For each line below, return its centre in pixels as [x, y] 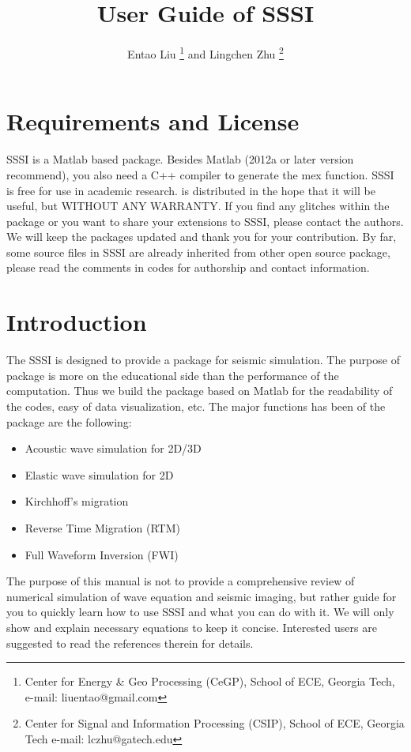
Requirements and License [153, 121]
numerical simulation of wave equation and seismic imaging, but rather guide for [202, 596]
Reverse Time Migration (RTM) [102, 527]
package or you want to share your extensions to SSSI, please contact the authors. [205, 221]
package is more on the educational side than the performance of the [173, 375]
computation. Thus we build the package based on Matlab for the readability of [200, 391]
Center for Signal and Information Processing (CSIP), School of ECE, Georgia [215, 723]
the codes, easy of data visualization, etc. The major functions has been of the [196, 406]
